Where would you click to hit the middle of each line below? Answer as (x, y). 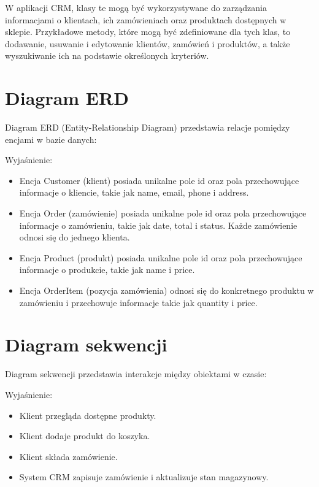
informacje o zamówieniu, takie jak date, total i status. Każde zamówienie (158, 225)
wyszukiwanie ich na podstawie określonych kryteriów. (107, 56)
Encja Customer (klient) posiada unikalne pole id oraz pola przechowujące (159, 180)
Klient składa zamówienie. (68, 456)
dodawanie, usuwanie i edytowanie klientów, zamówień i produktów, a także (148, 43)
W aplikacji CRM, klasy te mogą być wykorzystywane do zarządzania (136, 7)
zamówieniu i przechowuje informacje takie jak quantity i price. (138, 302)
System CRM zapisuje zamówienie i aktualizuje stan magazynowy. (144, 477)
